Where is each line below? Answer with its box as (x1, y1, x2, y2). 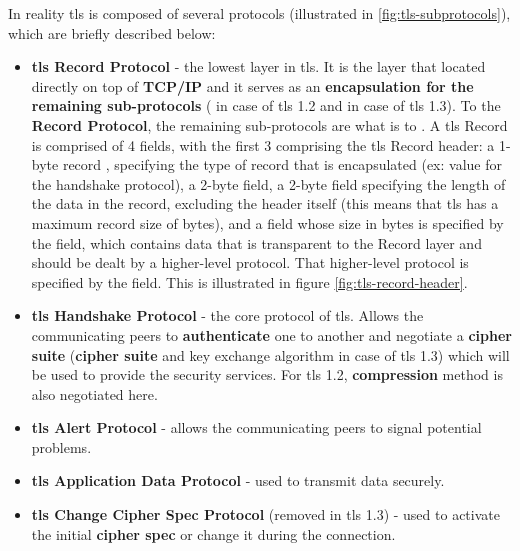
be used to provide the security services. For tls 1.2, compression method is (31, 364, 503, 385)
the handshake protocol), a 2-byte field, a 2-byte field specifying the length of (31, 173, 506, 194)
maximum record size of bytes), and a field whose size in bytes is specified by (31, 212, 504, 233)
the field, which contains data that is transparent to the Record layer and (31, 232, 482, 253)
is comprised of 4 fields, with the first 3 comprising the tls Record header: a (31, 134, 495, 155)
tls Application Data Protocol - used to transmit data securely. (31, 470, 445, 491)
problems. (31, 436, 92, 457)
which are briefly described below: (8, 22, 216, 43)
